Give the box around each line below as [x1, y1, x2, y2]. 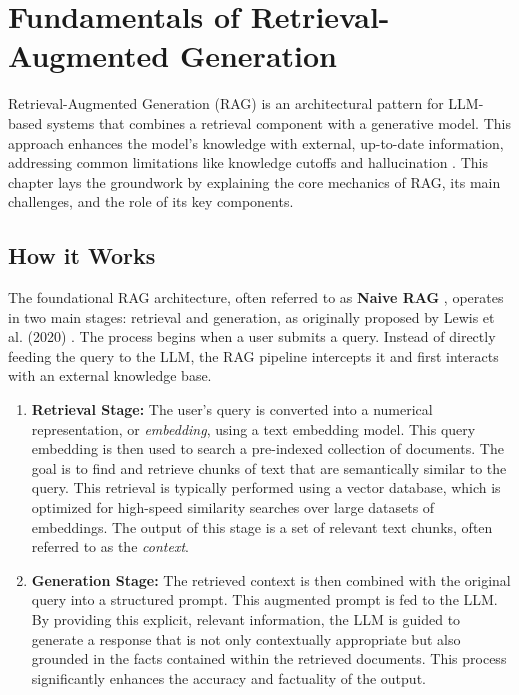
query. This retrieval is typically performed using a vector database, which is [31, 477, 501, 498]
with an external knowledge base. [8, 365, 212, 386]
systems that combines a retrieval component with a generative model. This [46, 112, 511, 133]
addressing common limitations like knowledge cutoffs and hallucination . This [8, 152, 488, 173]
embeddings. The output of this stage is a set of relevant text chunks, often [31, 516, 493, 537]
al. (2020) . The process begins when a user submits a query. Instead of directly [8, 326, 496, 347]
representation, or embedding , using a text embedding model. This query [31, 418, 476, 439]
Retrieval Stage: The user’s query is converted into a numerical [31, 399, 433, 420]
